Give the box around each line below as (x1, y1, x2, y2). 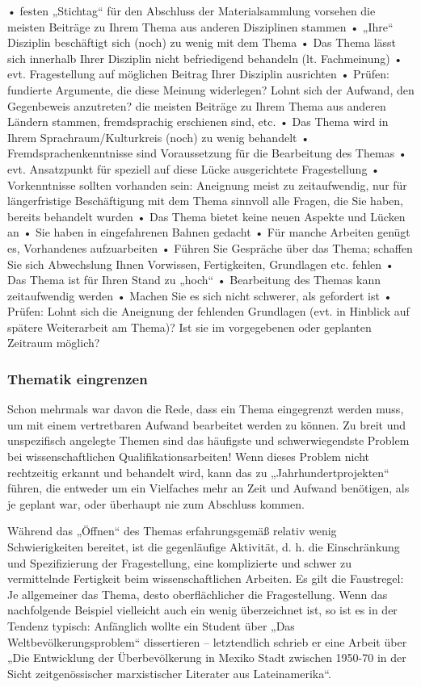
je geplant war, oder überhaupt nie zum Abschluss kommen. (7, 495, 305, 512)
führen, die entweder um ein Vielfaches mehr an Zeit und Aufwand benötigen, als (7, 480, 410, 496)
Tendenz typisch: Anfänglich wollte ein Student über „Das (7, 618, 295, 634)
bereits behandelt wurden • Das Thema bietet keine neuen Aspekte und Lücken (7, 207, 406, 224)
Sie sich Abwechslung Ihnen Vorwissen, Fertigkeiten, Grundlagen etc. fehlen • (7, 255, 394, 272)
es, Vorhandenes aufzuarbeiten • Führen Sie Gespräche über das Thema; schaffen (7, 239, 413, 256)
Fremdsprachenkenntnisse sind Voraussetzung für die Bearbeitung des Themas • (7, 145, 407, 161)
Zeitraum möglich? (7, 334, 100, 351)
